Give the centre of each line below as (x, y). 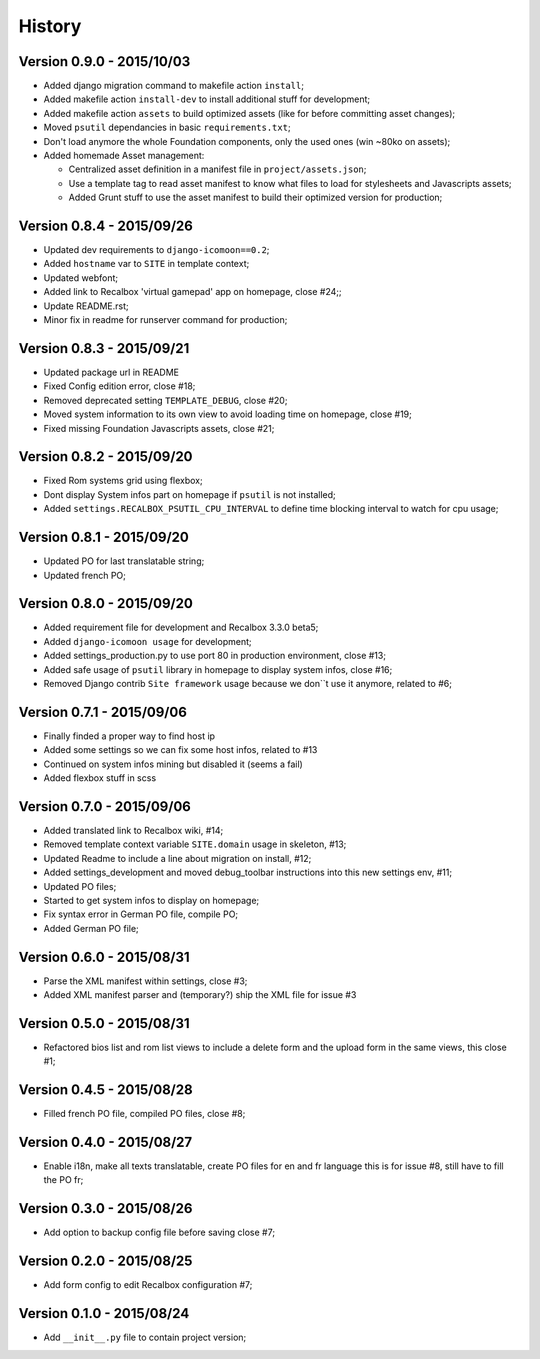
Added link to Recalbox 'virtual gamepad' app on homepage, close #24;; (192, 292)
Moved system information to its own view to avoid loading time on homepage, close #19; (227, 414)
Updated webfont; (81, 277)
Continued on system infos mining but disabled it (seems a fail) (173, 764)
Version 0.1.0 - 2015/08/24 (104, 1313)
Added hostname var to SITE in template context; (146, 264)
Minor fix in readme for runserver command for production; (165, 320)
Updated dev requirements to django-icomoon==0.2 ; (156, 250)
